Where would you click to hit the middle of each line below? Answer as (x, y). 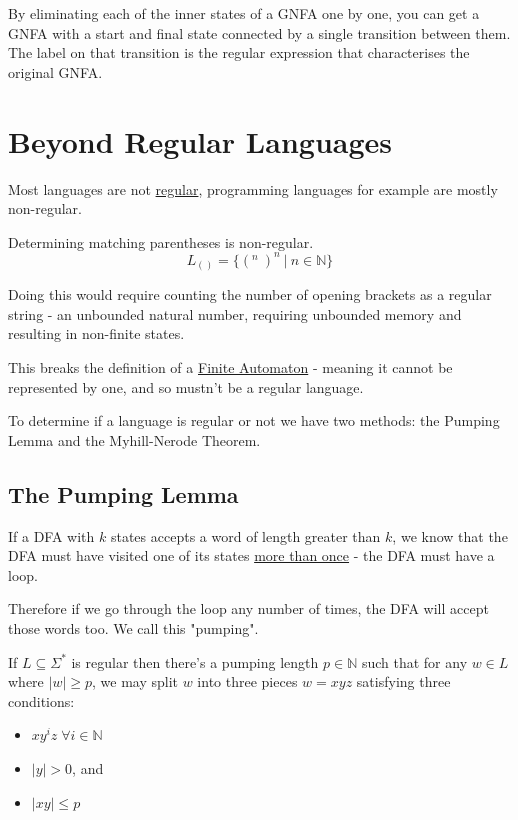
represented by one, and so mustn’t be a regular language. (186, 386)
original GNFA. (55, 71)
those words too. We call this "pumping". (133, 628)
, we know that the (450, 535)
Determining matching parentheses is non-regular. (161, 241)
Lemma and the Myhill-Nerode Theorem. (134, 439)
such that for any (414, 661)
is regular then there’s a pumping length (195, 661)
